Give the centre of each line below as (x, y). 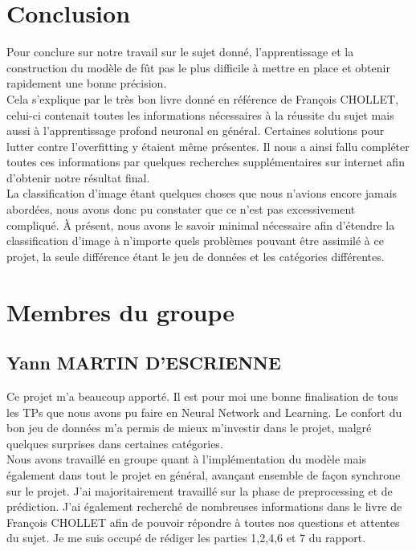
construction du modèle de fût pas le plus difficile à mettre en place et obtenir (198, 67)
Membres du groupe (121, 311)
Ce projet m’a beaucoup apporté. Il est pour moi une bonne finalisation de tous (202, 396)
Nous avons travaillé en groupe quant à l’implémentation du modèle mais (186, 459)
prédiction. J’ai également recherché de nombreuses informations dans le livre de (204, 506)
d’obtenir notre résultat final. (78, 177)
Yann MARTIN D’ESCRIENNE (144, 363)
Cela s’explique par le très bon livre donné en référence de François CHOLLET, (203, 98)
